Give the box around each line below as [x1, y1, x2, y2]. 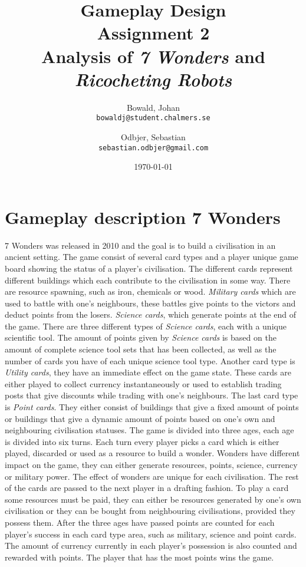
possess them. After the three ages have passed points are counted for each [5, 516, 275, 528]
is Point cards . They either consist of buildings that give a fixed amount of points [5, 401, 299, 413]
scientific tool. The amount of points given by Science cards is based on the [5, 331, 277, 344]
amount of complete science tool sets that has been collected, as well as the [5, 343, 277, 355]
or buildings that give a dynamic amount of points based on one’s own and [5, 412, 275, 424]
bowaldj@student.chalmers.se [96, 114, 210, 123]
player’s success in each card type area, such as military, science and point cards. [5, 528, 297, 540]
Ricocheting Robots [74, 67, 232, 91]
